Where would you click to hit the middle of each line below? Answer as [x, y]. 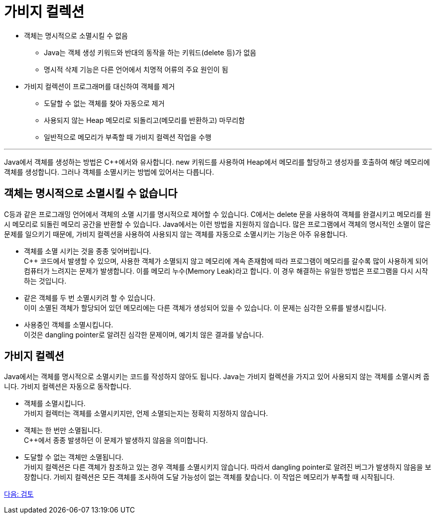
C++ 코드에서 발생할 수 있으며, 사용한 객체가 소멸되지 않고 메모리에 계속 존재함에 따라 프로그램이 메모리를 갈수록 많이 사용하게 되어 [226, 261]
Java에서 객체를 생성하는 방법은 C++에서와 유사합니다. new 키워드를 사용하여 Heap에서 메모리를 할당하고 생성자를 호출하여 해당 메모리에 [217, 162]
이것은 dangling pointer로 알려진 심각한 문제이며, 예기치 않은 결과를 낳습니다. [144, 334]
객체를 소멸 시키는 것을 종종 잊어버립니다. [88, 251]
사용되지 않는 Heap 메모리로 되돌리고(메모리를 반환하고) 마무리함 [144, 120]
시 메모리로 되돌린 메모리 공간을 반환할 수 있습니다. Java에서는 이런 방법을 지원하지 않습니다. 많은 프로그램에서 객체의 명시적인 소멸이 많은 [218, 224]
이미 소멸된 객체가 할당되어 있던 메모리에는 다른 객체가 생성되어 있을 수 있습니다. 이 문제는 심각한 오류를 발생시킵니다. [205, 308]
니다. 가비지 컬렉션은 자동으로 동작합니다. [68, 387]
